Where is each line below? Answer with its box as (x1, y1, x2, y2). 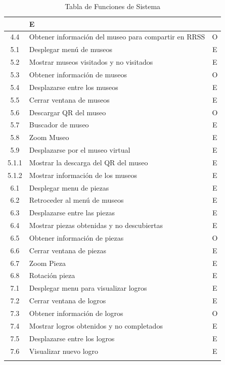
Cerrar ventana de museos (29, 94, 110, 105)
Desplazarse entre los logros (29, 333, 115, 343)
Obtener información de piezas (29, 232, 124, 243)
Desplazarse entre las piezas (29, 207, 115, 218)
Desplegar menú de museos (29, 44, 112, 55)
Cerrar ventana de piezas (29, 245, 107, 255)
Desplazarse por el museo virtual (29, 145, 130, 155)
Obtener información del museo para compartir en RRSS (29, 31, 205, 42)
